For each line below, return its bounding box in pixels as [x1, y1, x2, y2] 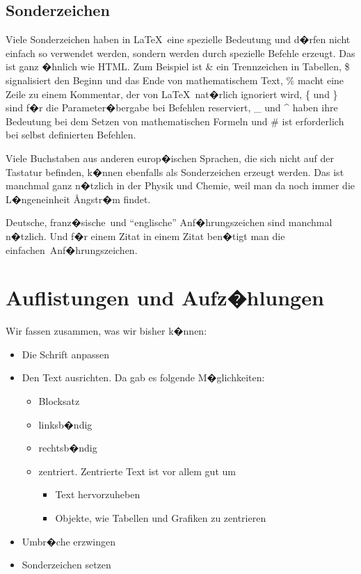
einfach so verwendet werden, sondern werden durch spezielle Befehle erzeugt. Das [6, 45, 355, 60]
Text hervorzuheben [55, 487, 141, 502]
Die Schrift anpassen [22, 346, 110, 361]
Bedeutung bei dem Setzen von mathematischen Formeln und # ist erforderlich [6, 113, 344, 128]
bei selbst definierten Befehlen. [6, 127, 136, 142]
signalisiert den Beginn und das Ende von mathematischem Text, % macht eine [6, 72, 344, 87]
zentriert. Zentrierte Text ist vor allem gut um [38, 463, 236, 478]
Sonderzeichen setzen [22, 557, 111, 572]
